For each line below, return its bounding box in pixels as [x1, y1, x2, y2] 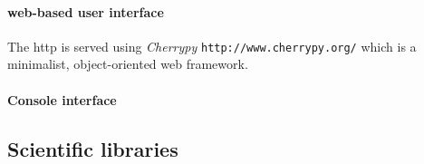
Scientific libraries [7, 134, 178, 162]
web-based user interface [7, 2, 164, 21]
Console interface [7, 90, 117, 109]
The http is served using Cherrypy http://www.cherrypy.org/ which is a [7, 36, 417, 55]
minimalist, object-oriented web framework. [7, 54, 248, 73]
